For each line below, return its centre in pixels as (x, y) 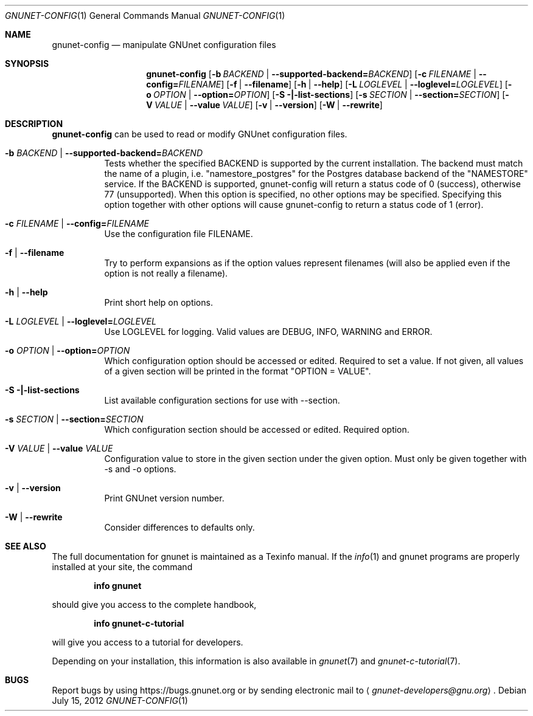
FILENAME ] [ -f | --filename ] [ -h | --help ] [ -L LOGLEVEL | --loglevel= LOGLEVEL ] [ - (345, 84)
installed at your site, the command (122, 567)
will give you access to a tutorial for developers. (148, 642)
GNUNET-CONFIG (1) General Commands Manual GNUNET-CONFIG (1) (145, 15)
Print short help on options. (159, 302)
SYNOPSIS (27, 64)
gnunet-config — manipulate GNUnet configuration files (164, 45)
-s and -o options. (140, 469)
